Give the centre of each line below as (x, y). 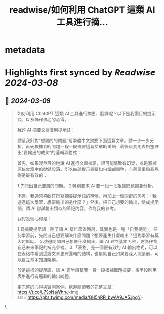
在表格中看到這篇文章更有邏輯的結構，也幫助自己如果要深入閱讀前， (86, 254)
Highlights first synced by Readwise (80, 73)
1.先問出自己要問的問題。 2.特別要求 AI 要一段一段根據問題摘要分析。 (87, 186)
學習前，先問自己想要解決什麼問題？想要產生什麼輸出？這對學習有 (88, 235)
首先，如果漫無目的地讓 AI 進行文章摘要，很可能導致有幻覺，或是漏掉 (87, 163)
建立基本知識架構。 (41, 260)
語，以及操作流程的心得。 (43, 120)
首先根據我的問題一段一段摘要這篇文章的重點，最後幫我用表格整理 (92, 146)
